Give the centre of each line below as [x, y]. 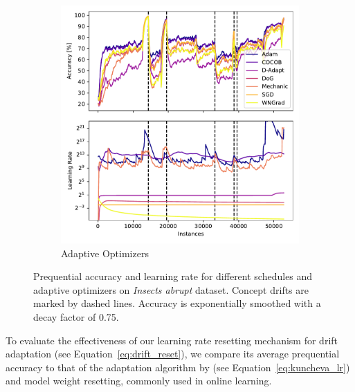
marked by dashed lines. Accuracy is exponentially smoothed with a [177, 303]
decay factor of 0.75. [76, 316]
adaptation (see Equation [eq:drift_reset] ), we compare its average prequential [173, 354]
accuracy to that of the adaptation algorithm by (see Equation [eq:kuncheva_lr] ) [178, 367]
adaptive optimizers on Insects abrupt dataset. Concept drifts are [171, 289]
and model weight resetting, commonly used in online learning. [139, 381]
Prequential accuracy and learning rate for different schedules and [173, 276]
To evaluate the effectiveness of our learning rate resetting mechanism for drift [172, 340]
